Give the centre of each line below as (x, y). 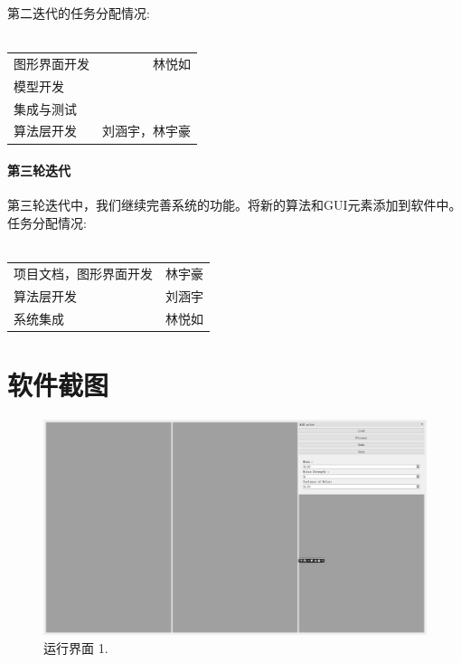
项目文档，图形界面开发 (83, 273)
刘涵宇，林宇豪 (146, 131)
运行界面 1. (76, 647)
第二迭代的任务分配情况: (79, 13)
